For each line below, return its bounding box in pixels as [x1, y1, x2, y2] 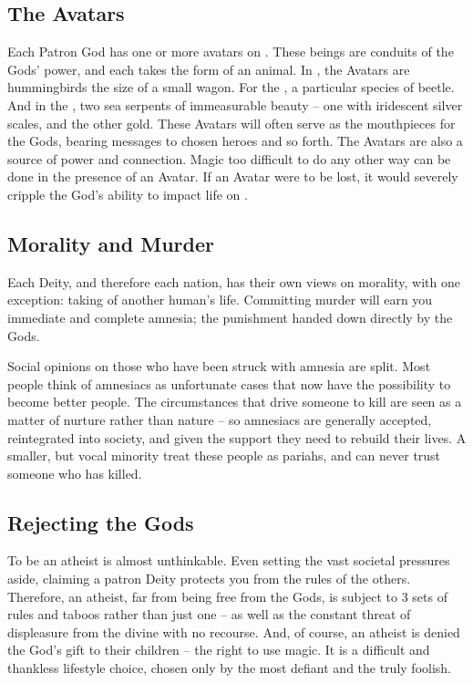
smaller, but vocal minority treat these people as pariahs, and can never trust [7, 446, 441, 465]
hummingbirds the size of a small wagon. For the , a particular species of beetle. [7, 78, 455, 97]
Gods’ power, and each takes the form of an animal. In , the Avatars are [7, 59, 410, 78]
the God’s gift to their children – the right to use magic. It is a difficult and [7, 640, 430, 659]
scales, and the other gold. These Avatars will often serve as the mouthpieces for [7, 113, 456, 132]
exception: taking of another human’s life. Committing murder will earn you [7, 290, 433, 309]
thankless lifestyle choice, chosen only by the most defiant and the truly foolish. [7, 658, 452, 678]
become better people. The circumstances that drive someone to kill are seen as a [7, 392, 462, 411]
